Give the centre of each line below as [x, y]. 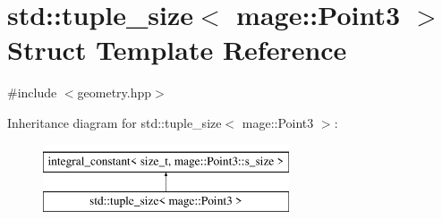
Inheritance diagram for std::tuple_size [115, 122]
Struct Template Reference [177, 50]
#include [32, 93]
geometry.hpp [115, 93]
